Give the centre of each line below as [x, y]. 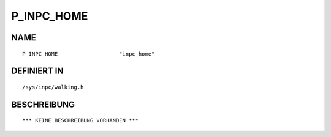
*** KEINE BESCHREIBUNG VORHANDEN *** [81, 120]
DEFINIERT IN [37, 71]
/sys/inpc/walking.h [53, 87]
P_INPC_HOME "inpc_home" [89, 54]
